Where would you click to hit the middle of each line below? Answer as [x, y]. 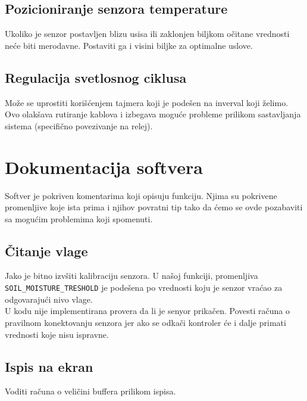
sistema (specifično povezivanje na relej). [79, 125]
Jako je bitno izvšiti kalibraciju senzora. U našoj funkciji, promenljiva [131, 276]
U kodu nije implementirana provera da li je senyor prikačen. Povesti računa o [147, 311]
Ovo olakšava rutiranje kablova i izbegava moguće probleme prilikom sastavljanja [153, 114]
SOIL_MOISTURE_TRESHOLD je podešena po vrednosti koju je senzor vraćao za [144, 287]
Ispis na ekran [49, 366]
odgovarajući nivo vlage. [49, 299]
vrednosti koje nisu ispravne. [57, 334]
